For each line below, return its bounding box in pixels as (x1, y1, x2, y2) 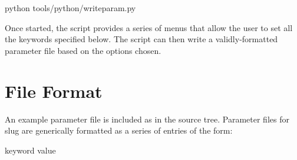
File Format (5, 79, 103, 103)
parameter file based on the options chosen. (5, 44, 161, 56)
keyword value (5, 144, 56, 156)
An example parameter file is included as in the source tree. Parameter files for (5, 113, 289, 125)
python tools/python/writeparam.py (5, 2, 136, 13)
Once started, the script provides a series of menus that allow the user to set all (5, 21, 293, 33)
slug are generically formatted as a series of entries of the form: (5, 124, 233, 137)
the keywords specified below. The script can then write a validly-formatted (5, 33, 278, 45)
